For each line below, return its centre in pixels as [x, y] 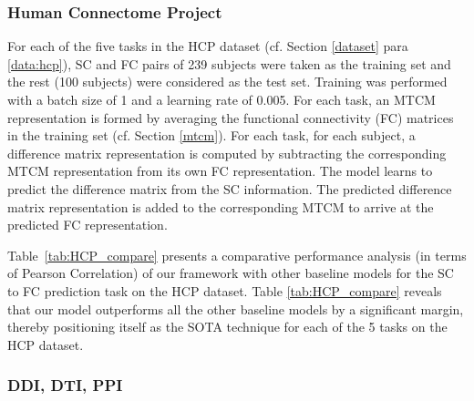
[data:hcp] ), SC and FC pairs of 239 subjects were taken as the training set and [229, 63]
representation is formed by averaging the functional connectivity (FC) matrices [231, 117]
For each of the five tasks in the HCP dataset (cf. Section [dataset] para [208, 46]
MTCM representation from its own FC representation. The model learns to [220, 171]
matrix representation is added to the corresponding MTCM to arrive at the [221, 206]
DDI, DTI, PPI [65, 385]
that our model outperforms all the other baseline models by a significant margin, [236, 308]
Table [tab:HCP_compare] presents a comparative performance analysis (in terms [237, 255]
